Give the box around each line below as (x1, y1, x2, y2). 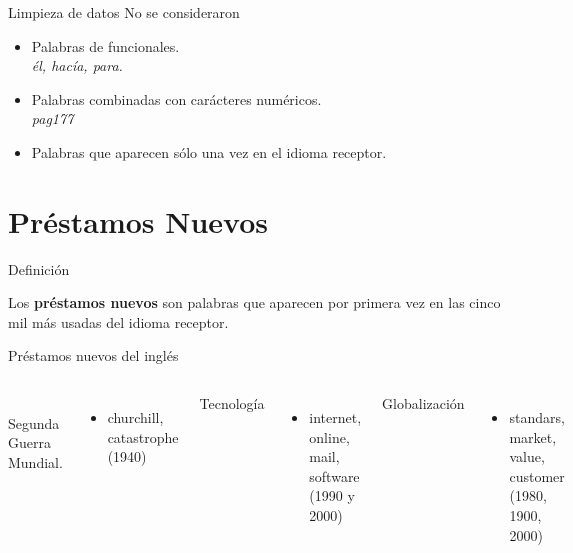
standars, (509, 407, 565, 428)
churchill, (107, 407, 164, 428)
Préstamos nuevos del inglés (8, 345, 179, 366)
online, (309, 426, 350, 447)
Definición (8, 258, 70, 279)
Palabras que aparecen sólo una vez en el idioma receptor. (31, 141, 387, 162)
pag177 (31, 108, 74, 129)
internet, (309, 407, 362, 428)
